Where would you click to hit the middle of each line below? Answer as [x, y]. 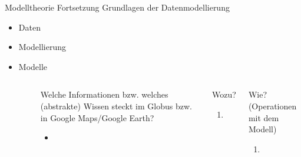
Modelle [33, 66]
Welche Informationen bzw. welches [104, 94]
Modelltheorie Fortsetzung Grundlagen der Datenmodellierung [117, 7]
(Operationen [272, 106]
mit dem [264, 117]
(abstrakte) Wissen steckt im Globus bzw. [116, 106]
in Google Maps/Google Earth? [97, 117]
